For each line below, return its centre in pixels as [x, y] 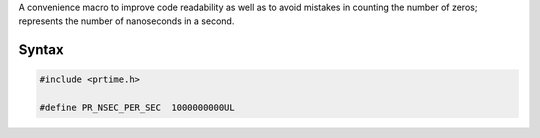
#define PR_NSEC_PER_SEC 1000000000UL [137, 108]
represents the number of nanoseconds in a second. [126, 21]
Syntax [41, 50]
